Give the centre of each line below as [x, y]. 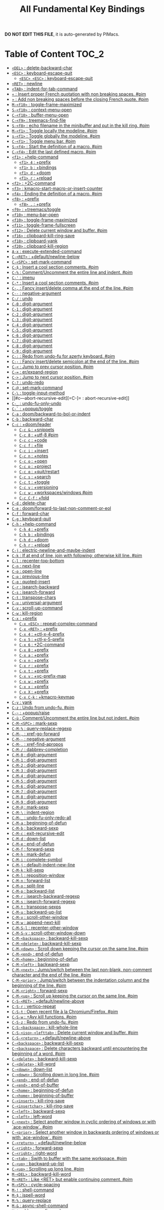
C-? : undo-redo [28, 382]
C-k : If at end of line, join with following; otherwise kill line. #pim [77, 556]
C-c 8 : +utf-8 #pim [39, 435]
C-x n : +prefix [34, 660]
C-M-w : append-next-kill [36, 923]
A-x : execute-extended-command [47, 251]
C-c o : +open [33, 461]
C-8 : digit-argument [32, 346]
